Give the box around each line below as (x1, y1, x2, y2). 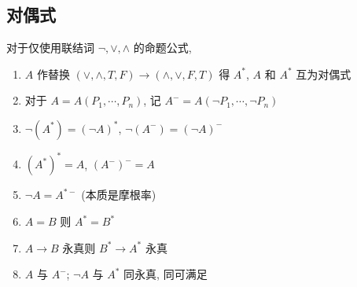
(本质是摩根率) (81, 186, 156, 203)
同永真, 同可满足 (123, 266, 208, 282)
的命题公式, (133, 39, 192, 56)
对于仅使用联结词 (6, 39, 94, 56)
